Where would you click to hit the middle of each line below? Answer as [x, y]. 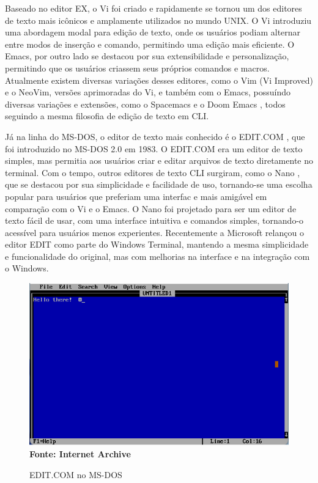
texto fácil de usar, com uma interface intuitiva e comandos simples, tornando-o [154, 220]
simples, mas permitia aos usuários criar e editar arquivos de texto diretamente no [159, 160]
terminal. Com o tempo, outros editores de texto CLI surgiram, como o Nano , [153, 172]
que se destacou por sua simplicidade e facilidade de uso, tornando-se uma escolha [159, 184]
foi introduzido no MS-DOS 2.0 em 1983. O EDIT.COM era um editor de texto [154, 148]
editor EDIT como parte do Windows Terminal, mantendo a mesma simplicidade [157, 244]
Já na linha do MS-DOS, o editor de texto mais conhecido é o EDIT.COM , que [155, 136]
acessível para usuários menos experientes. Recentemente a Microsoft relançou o [154, 232]
